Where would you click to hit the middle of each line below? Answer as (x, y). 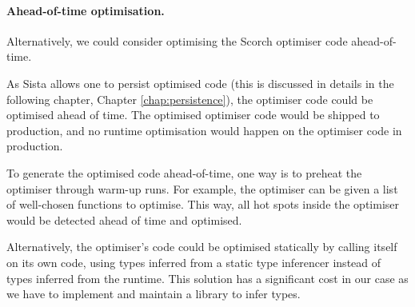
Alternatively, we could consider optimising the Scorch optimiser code (177, 40)
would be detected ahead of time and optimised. (124, 219)
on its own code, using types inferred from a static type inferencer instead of (194, 262)
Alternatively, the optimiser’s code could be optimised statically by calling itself (202, 247)
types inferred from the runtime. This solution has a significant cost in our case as (207, 278)
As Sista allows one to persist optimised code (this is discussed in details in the (200, 83)
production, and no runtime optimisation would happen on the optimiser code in (204, 130)
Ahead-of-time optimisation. (86, 10)
